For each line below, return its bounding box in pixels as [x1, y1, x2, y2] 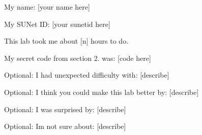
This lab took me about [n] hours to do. [4, 36, 129, 46]
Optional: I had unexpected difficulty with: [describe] [4, 70, 169, 80]
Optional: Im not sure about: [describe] [4, 121, 126, 131]
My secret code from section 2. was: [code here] [4, 52, 151, 63]
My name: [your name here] [4, 2, 90, 12]
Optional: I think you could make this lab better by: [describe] [4, 86, 199, 97]
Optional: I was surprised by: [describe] [4, 104, 126, 114]
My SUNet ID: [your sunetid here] [4, 18, 110, 29]
